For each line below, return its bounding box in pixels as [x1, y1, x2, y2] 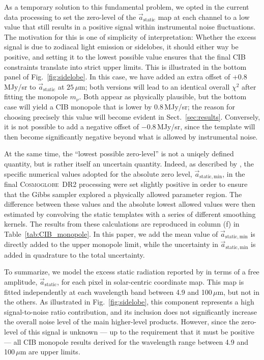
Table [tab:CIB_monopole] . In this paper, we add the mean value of [4, 228, 218, 239]
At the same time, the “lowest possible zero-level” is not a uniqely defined [4, 148, 234, 159]
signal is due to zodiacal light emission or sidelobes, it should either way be [4, 41, 239, 52]
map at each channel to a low [158, 11, 250, 22]
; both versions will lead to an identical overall [85, 81, 230, 92]
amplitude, [4, 276, 38, 287]
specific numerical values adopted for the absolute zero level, [4, 168, 192, 179]
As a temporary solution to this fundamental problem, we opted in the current [4, 2, 249, 12]
